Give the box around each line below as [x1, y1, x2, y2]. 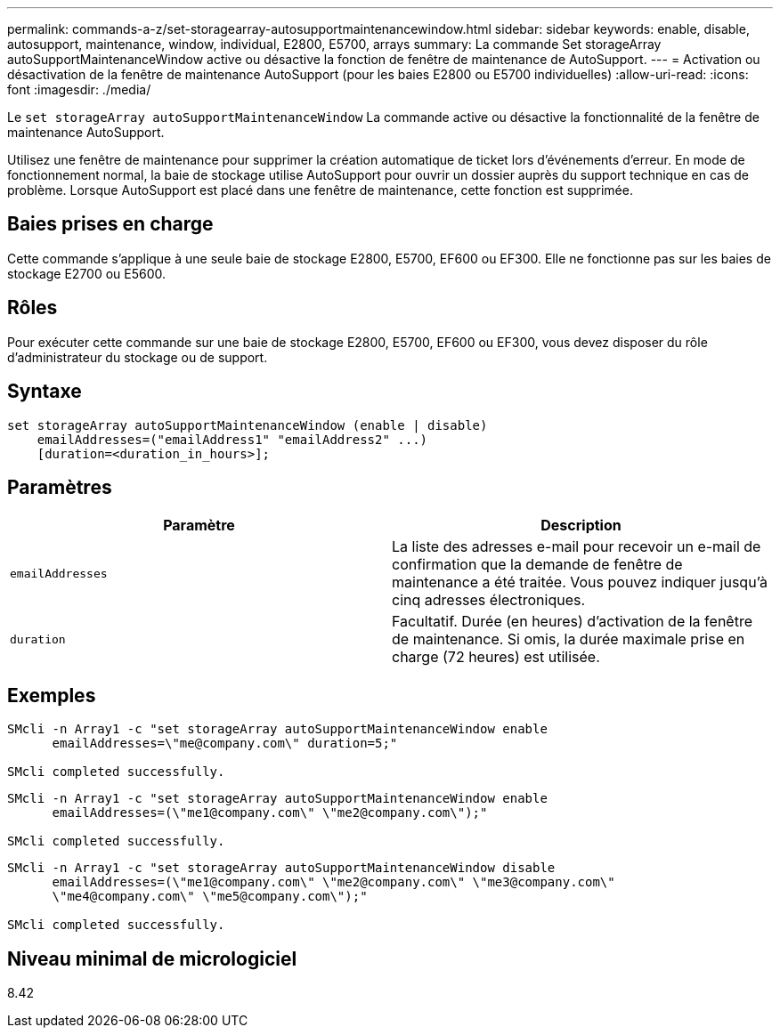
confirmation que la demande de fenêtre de [392, 555, 683, 574]
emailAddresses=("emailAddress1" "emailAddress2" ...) [37, 432, 428, 447]
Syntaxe [7, 380, 82, 403]
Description [540, 516, 622, 535]
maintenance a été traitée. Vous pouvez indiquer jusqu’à [392, 573, 768, 592]
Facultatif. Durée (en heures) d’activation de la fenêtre [392, 612, 752, 631]
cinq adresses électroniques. [392, 591, 586, 610]
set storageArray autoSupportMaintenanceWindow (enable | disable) [7, 417, 488, 433]
